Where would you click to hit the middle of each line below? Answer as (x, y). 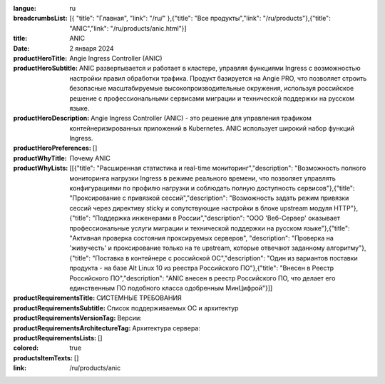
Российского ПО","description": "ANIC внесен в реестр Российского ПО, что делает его (202, 278)
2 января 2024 (92, 48)
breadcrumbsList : (40, 19)
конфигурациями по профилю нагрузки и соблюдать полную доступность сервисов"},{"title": (212, 188)
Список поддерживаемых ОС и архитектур (173, 308)
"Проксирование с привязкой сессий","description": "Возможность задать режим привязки (209, 198)
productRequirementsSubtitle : (60, 308)
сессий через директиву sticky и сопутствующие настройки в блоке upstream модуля (201, 208)
